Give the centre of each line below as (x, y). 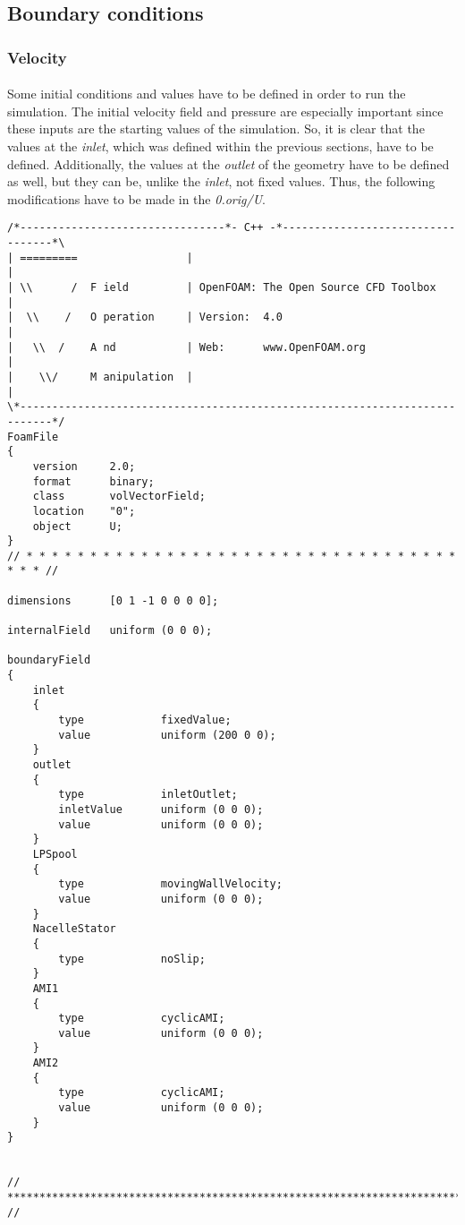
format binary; (93, 481)
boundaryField (49, 660)
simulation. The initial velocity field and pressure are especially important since (225, 111)
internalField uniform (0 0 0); (110, 631)
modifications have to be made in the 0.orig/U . (136, 198)
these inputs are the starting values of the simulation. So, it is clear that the (216, 128)
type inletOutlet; (148, 795)
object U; (77, 526)
